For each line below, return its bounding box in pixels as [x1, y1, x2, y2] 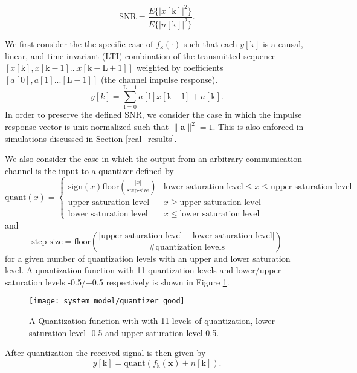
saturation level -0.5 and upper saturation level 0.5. [29, 326, 219, 339]
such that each [183, 37, 237, 50]
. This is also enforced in [213, 120, 304, 132]
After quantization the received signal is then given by [5, 346, 206, 359]
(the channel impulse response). [100, 73, 218, 85]
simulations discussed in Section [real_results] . [5, 132, 177, 144]
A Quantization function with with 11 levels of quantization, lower [29, 314, 275, 326]
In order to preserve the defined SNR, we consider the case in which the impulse [5, 108, 302, 121]
